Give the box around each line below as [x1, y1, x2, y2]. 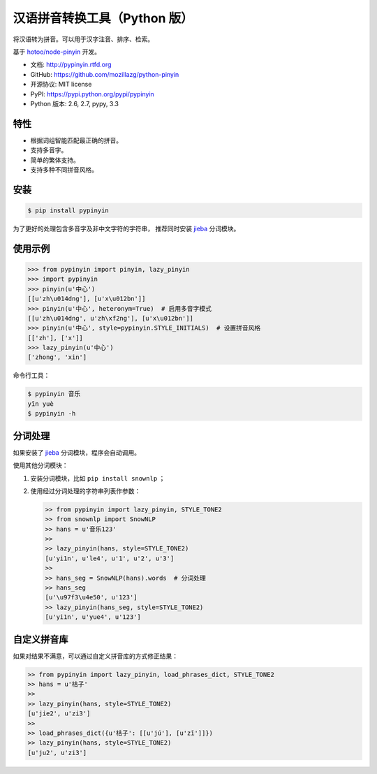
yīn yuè [27, 400, 54, 408]
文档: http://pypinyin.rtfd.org [30, 60, 112, 69]
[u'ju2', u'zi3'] [27, 748, 87, 757]
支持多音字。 [30, 146, 68, 154]
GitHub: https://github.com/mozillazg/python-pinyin [30, 70, 179, 78]
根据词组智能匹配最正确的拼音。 [30, 136, 122, 145]
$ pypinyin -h [27, 409, 76, 418]
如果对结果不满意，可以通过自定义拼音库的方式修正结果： [13, 652, 178, 660]
